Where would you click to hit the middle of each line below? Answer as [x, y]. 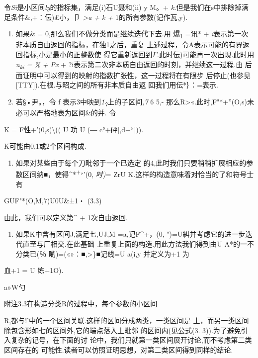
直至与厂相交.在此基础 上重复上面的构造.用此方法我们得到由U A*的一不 [138, 243]
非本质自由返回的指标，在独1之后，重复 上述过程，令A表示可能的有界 [129, 45]
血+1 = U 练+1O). [34, 270]
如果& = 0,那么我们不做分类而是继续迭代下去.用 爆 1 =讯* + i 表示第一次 [132, 34]
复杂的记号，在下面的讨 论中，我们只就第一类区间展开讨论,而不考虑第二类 [131, 340]
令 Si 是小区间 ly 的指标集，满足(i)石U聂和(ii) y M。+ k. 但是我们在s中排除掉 [123, 7]
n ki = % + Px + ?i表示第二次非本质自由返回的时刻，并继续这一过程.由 [129, 65]
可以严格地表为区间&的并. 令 [69, 112]
